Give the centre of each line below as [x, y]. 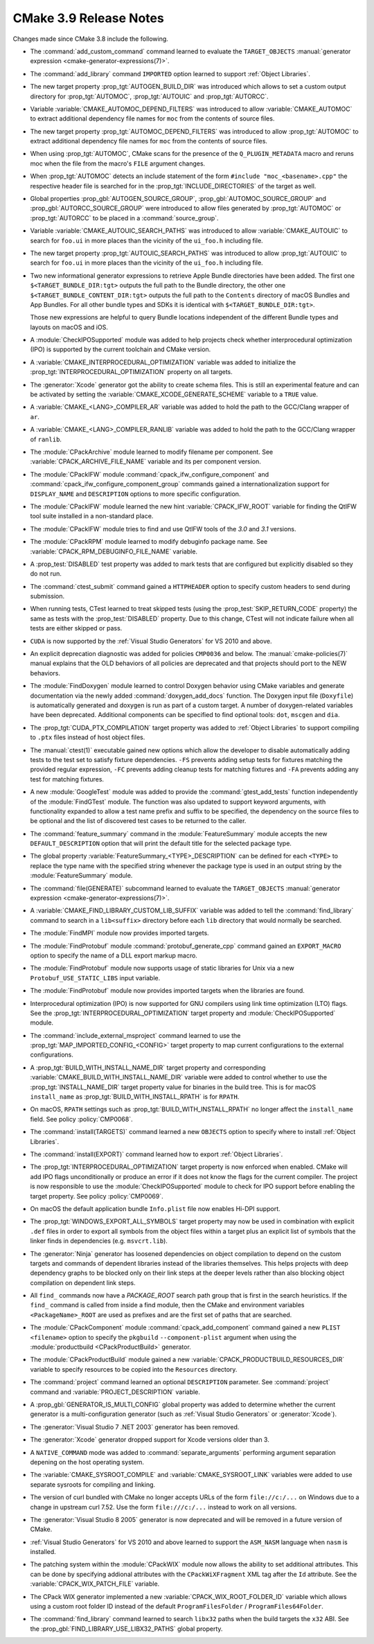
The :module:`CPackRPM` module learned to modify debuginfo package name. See [149, 542]
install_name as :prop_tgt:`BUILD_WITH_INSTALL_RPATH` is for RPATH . [135, 1097]
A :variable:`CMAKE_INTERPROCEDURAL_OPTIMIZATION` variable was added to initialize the [163, 362]
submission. [47, 596]
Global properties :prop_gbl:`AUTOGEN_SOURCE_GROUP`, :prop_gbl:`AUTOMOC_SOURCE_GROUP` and [178, 199]
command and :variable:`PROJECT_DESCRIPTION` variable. [115, 1392]
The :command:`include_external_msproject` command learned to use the [135, 1035]
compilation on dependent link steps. [83, 1282]
